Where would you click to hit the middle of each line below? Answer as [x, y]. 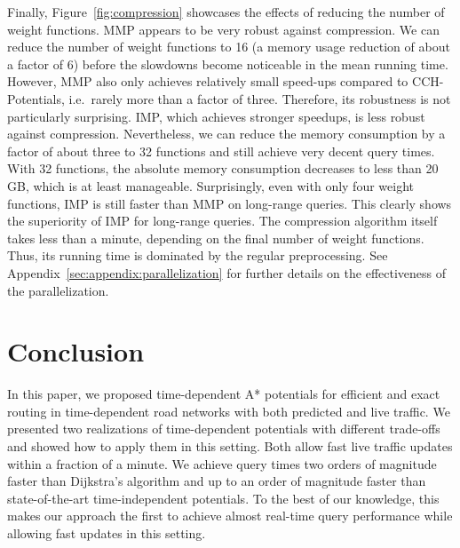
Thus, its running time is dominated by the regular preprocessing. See [198, 255]
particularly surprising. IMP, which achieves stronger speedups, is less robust [216, 116]
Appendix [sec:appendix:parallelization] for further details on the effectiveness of [227, 272]
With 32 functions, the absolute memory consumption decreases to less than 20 [223, 168]
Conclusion [76, 351]
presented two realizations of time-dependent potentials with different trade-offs [224, 429]
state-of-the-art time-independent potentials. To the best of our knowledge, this [223, 498]
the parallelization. [58, 290]
